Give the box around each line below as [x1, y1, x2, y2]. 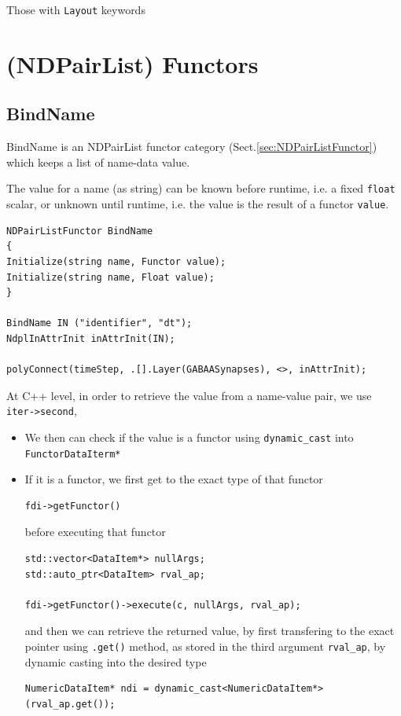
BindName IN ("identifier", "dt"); [6, 318, 193, 329]
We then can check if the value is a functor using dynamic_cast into [24, 428, 354, 445]
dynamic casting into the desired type [24, 653, 207, 670]
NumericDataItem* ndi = [24, 683, 149, 695]
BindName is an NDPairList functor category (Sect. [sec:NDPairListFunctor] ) [6, 138, 377, 155]
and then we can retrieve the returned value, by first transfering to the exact [24, 622, 395, 639]
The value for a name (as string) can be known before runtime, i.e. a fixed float [6, 180, 395, 196]
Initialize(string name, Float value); [6, 271, 215, 283]
